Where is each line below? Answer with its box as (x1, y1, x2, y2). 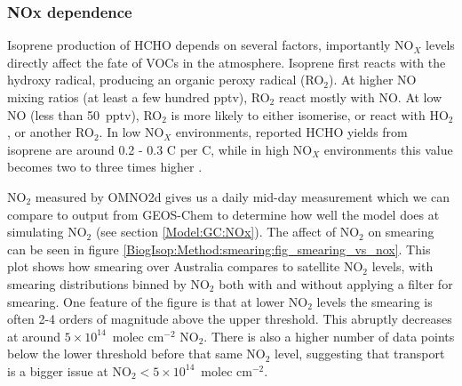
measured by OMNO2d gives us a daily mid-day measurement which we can (35, 187, 450, 205)
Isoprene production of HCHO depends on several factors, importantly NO (7, 36, 414, 54)
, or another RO (7, 123, 94, 141)
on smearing (368, 222, 434, 241)
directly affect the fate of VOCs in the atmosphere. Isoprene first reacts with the (7, 52, 446, 71)
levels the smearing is (316, 292, 433, 310)
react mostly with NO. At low (278, 88, 442, 106)
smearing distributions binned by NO (7, 274, 210, 293)
